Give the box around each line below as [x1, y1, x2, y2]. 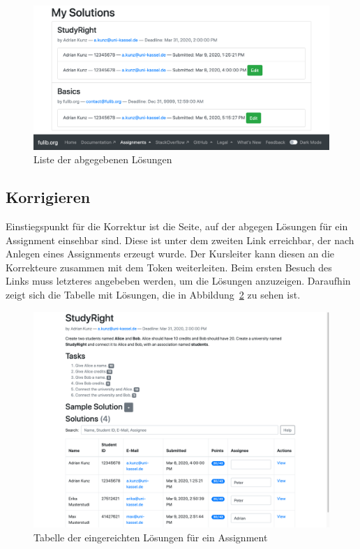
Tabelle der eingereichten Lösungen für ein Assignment [33, 529, 268, 544]
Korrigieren [6, 186, 91, 208]
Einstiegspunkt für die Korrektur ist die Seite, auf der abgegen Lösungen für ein [6, 219, 348, 233]
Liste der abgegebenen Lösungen [33, 152, 172, 167]
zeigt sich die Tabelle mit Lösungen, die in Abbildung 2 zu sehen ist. [6, 287, 301, 301]
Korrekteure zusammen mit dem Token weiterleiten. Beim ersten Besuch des [6, 260, 332, 274]
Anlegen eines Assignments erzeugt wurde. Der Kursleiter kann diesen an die [6, 246, 334, 261]
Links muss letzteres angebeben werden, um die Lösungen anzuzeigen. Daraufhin [6, 273, 351, 288]
